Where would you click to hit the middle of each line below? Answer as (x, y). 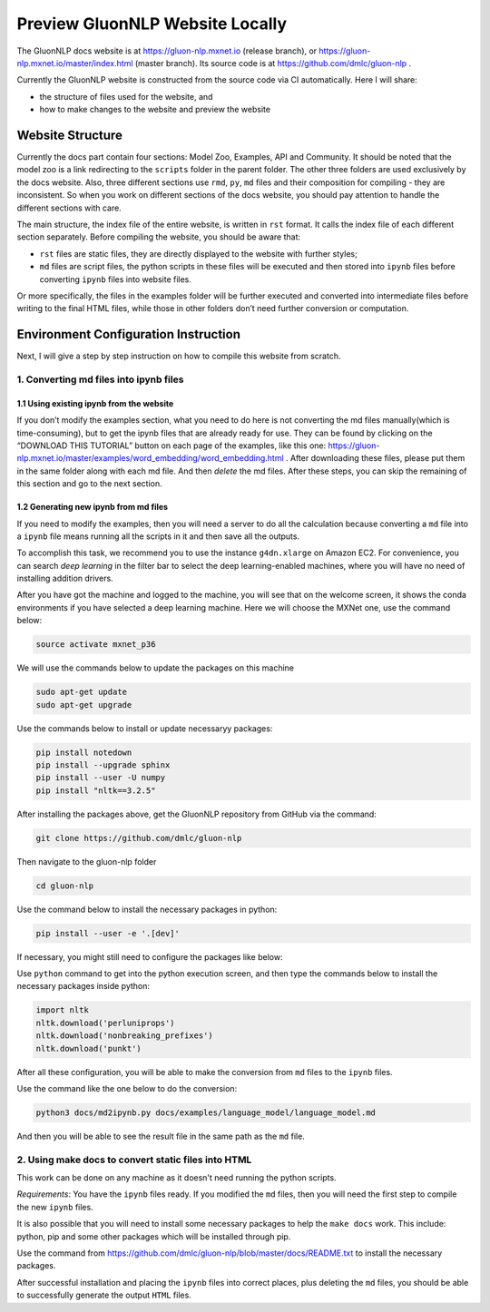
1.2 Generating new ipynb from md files (92, 507)
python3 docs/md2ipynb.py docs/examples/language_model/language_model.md (206, 1112)
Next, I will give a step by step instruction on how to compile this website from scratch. (179, 356)
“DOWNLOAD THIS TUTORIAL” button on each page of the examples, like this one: (171, 445)
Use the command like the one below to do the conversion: (127, 1088)
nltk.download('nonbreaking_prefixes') (124, 1036)
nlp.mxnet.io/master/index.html (75, 63)
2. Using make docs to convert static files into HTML (134, 1160)
